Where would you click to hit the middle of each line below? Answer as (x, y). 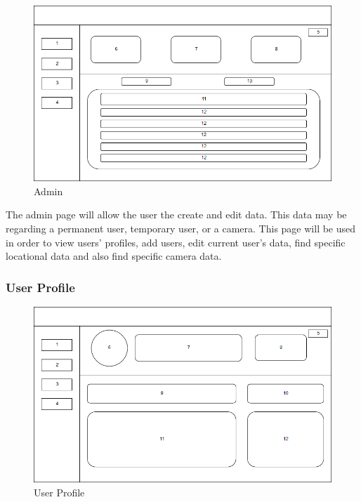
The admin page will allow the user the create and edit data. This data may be (176, 214)
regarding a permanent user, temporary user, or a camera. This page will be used (181, 229)
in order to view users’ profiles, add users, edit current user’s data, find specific (176, 242)
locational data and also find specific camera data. (114, 256)
